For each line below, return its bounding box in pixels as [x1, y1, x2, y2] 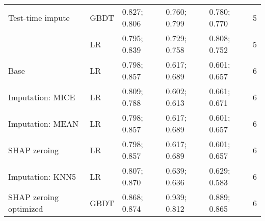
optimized [8, 203, 43, 214]
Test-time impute [8, 11, 70, 23]
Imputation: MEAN [8, 117, 79, 129]
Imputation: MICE [8, 91, 75, 103]
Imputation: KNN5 [8, 170, 76, 182]
